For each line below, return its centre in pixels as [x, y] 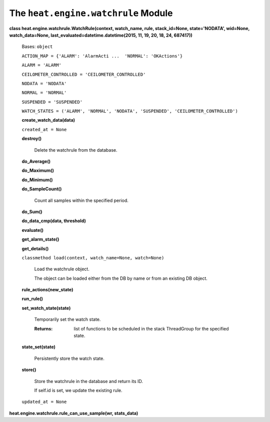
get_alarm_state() [40, 239]
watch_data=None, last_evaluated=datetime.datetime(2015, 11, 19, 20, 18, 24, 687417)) [101, 35]
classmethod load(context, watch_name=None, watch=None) [93, 258]
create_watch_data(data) [48, 120]
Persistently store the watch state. [69, 358]
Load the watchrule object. [62, 269]
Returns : [43, 328]
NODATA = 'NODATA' [44, 83]
